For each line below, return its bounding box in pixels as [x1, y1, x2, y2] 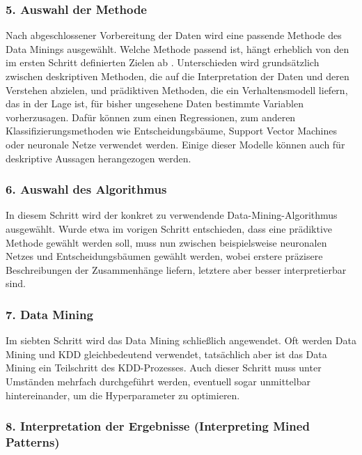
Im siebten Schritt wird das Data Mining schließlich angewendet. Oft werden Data [6, 333, 356, 348]
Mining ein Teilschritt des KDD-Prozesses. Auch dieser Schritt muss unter [6, 360, 322, 375]
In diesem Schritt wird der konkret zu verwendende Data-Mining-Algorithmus [6, 208, 338, 222]
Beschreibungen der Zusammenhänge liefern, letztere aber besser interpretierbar [6, 262, 347, 277]
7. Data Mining [6, 305, 93, 323]
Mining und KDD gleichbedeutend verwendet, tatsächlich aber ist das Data [6, 346, 327, 361]
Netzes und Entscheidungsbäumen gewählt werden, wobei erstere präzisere [6, 249, 323, 263]
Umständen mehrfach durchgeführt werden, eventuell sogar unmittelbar [6, 373, 310, 388]
